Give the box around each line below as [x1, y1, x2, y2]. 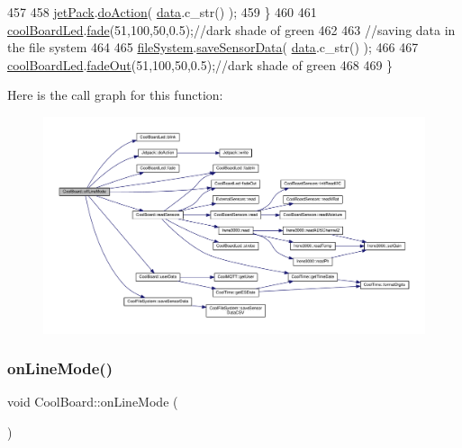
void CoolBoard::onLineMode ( [7, 392, 178, 411]
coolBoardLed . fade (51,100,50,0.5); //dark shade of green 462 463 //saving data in [7, 20, 456, 39]
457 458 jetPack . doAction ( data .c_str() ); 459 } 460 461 [7, 3, 317, 21]
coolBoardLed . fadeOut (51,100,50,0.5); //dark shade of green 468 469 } [7, 55, 394, 74]
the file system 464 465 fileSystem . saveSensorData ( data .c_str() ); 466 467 [7, 38, 419, 57]
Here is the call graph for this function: [7, 85, 223, 104]
